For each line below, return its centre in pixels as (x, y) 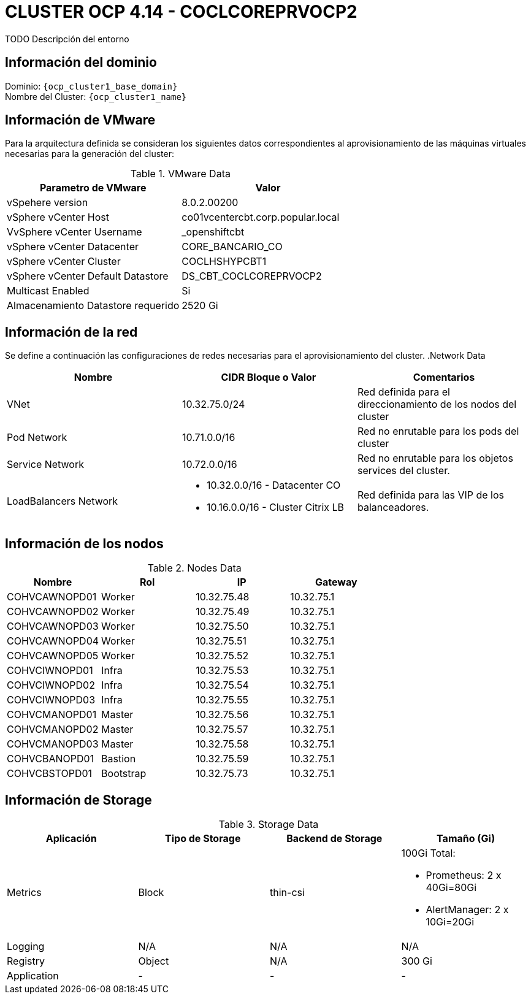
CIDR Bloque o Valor (269, 377)
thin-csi (287, 892)
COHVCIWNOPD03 (51, 700)
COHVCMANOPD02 (53, 729)
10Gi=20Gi (450, 921)
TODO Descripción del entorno (67, 39)
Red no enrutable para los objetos (435, 458)
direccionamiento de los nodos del (437, 404)
